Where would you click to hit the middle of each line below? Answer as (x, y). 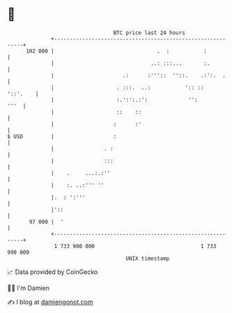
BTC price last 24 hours (149, 33)
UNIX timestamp (148, 258)
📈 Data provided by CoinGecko (53, 272)
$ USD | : (62, 136)
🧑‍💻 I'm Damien (29, 288)
